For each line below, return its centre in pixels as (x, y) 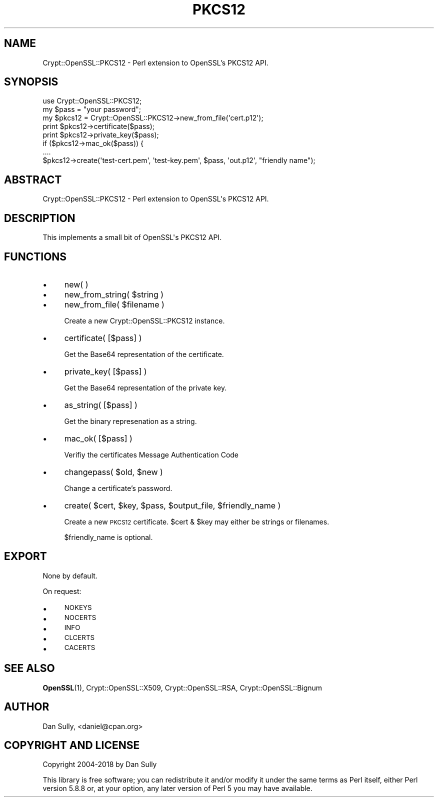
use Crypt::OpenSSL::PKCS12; (92, 101)
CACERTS (80, 647)
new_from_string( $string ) (114, 294)
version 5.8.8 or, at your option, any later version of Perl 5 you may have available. (177, 788)
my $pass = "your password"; (92, 109)
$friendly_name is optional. (108, 537)
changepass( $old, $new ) (113, 472)
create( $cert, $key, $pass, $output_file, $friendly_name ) (172, 505)
